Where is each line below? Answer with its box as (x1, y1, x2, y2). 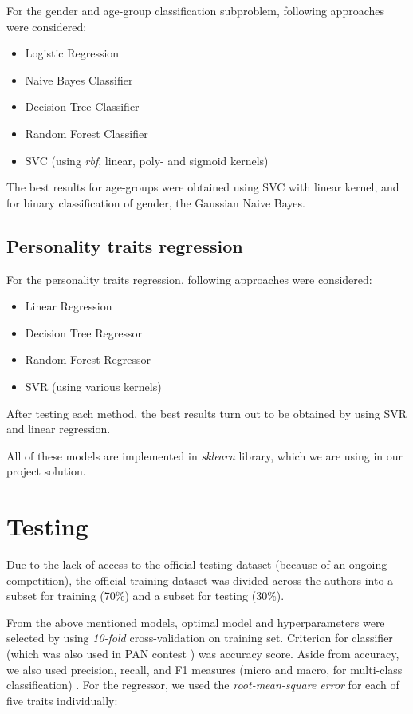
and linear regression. (6, 420, 111, 437)
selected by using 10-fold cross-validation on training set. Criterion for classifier (6, 629, 393, 646)
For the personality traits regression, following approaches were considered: (6, 270, 372, 287)
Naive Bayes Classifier (25, 71, 133, 88)
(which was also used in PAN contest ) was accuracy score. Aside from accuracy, (6, 645, 399, 661)
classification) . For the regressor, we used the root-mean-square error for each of (6, 677, 399, 693)
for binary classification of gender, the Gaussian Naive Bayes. (6, 194, 305, 211)
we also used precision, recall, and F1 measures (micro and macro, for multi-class (6, 661, 403, 677)
